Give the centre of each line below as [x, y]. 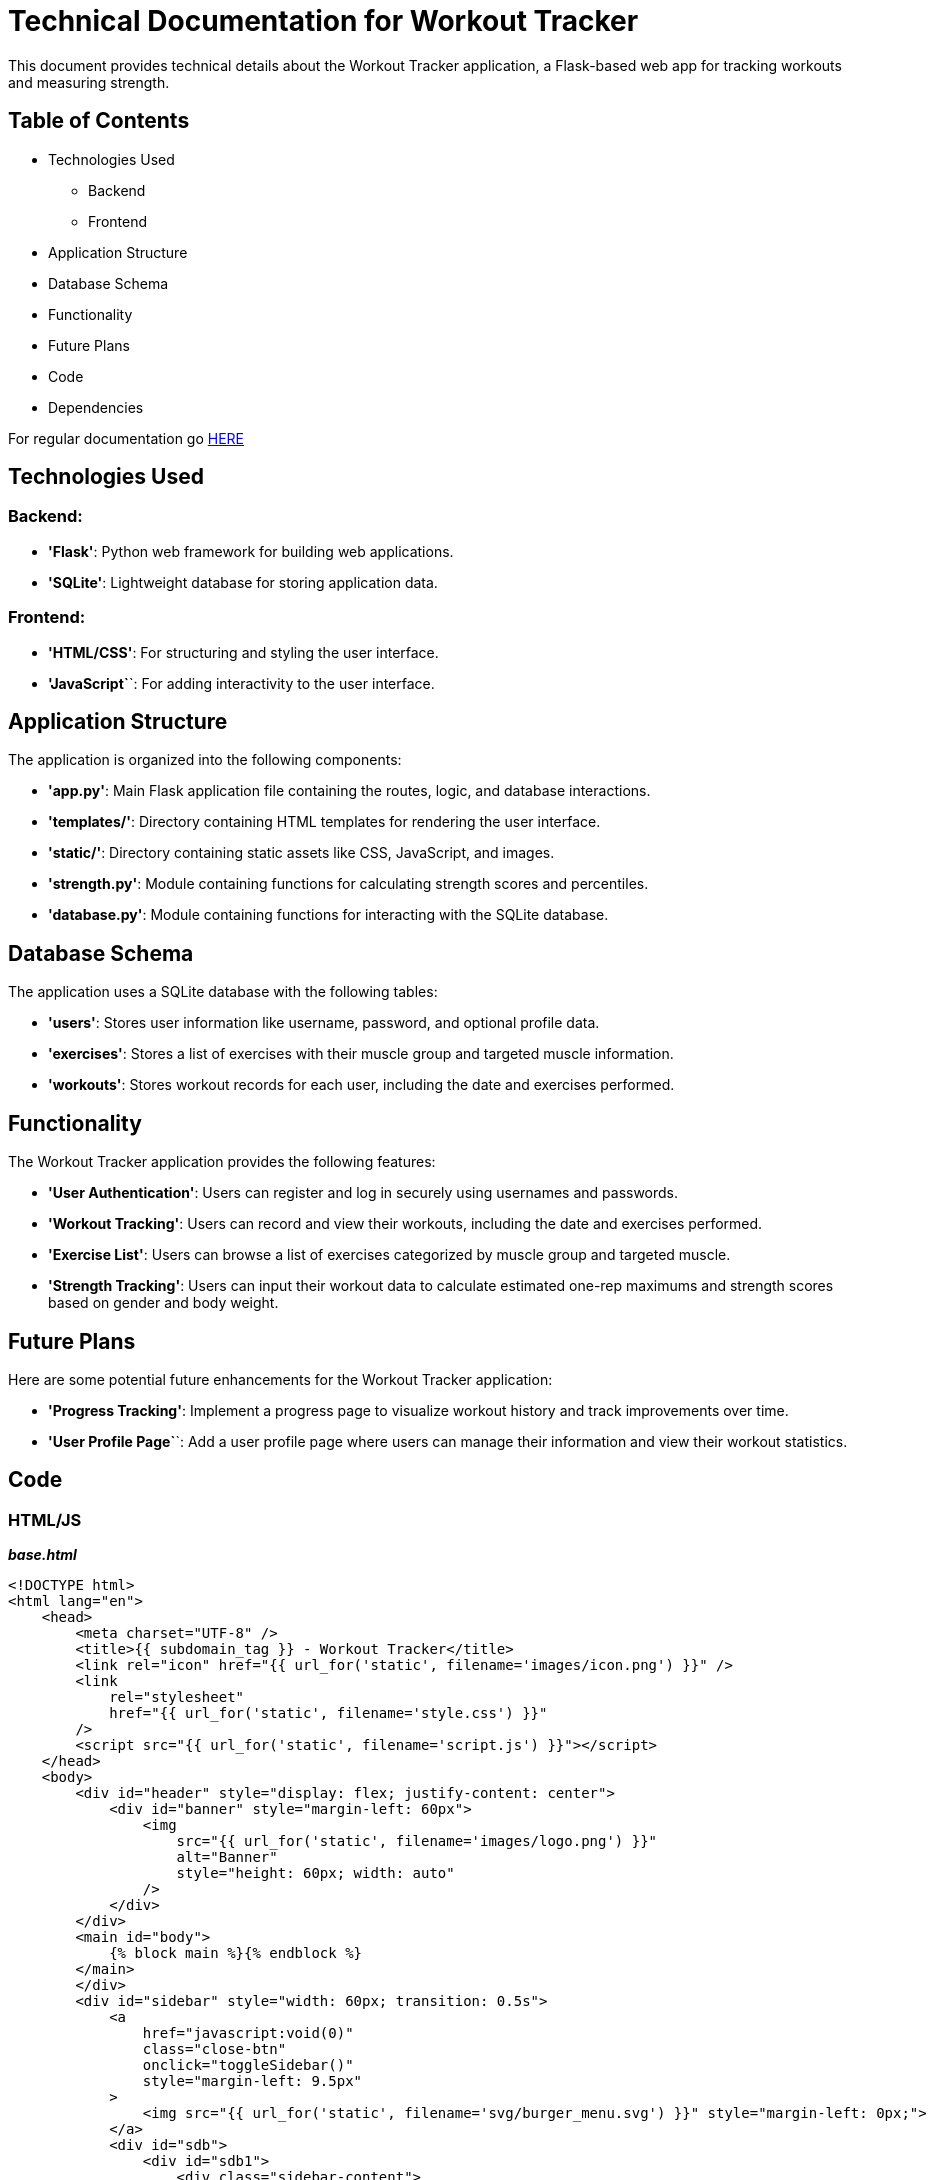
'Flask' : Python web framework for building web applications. [251, 551]
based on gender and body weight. [163, 1303]
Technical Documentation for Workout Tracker [323, 21]
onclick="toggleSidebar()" [248, 2065]
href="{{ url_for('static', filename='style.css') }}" [328, 1713]
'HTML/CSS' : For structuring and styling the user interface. [243, 652]
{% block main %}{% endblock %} [236, 1953]
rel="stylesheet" [177, 1697]
